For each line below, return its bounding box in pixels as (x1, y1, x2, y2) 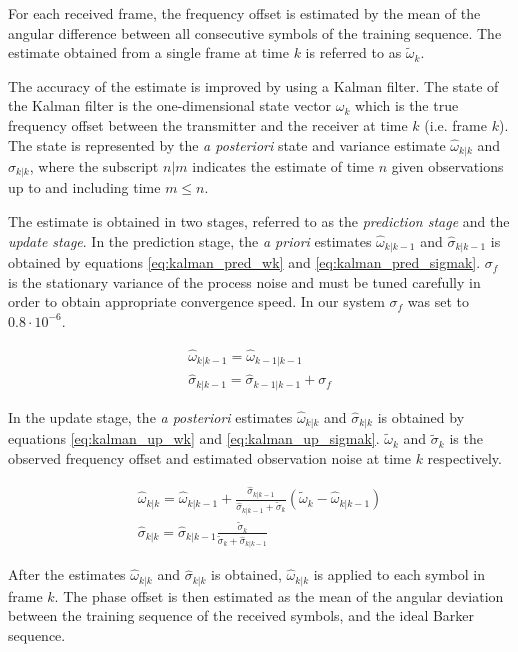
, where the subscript (29, 156, 159, 177)
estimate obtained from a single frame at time (8, 42, 289, 63)
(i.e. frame (424, 114, 487, 135)
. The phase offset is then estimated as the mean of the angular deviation (54, 585, 504, 606)
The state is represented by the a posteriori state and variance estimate (8, 134, 446, 155)
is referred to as (305, 42, 402, 63)
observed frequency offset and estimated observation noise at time (8, 447, 411, 468)
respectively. (427, 447, 502, 468)
